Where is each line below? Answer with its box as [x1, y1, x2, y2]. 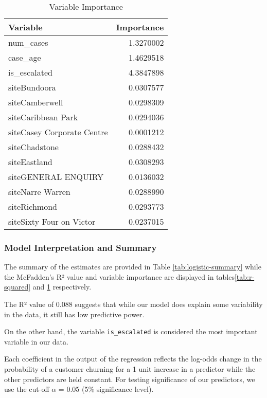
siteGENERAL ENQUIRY [8, 171, 104, 183]
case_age [8, 51, 41, 63]
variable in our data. [4, 336, 68, 347]
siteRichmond [8, 201, 57, 212]
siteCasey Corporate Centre [8, 126, 108, 138]
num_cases [8, 37, 48, 48]
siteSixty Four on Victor [8, 215, 96, 227]
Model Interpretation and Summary [4, 241, 157, 254]
